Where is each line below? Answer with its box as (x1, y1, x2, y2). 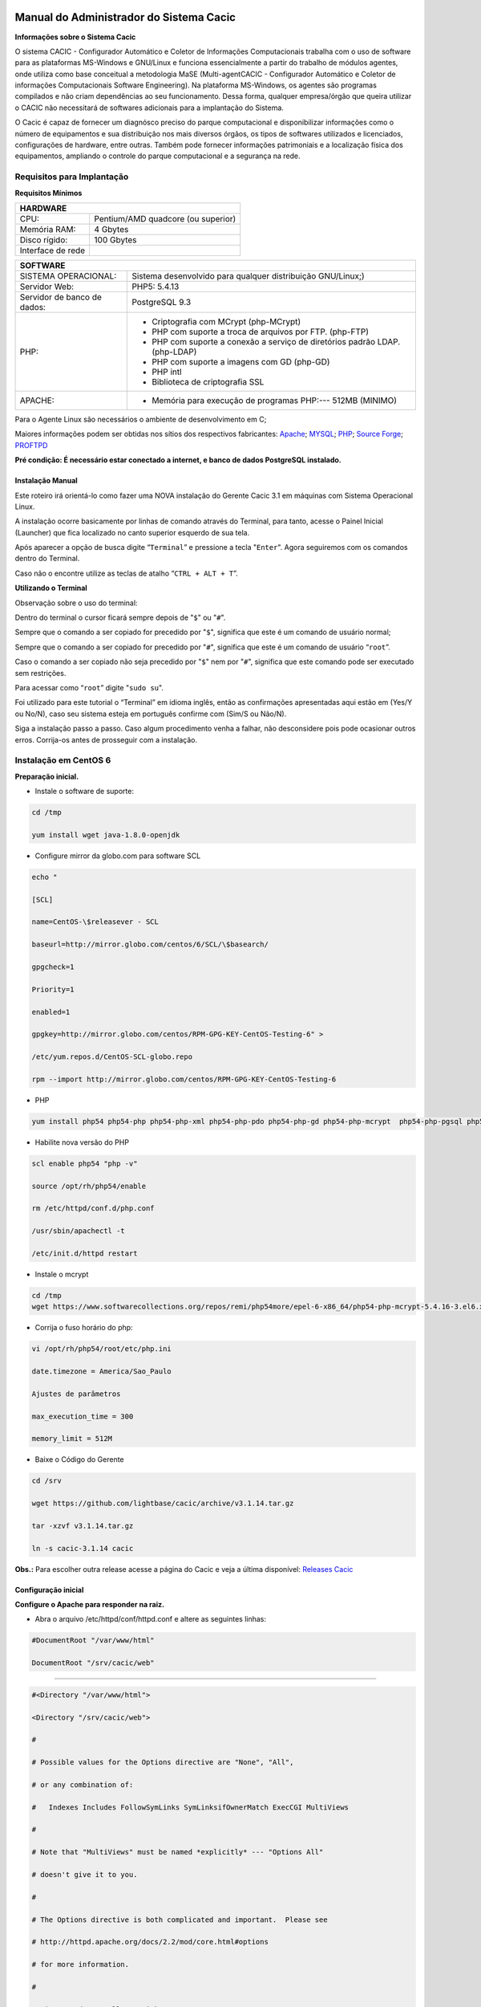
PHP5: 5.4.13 (131, 281, 180, 292)
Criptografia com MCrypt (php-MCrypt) (152, 316, 301, 327)
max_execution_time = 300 (31, 1411, 134, 1421)
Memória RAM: (19, 223, 76, 234)
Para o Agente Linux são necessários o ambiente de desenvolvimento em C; (14, 414, 267, 424)
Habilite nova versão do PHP (34, 1137, 130, 1147)
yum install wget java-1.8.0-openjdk (31, 830, 180, 839)
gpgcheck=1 (31, 962, 75, 971)
